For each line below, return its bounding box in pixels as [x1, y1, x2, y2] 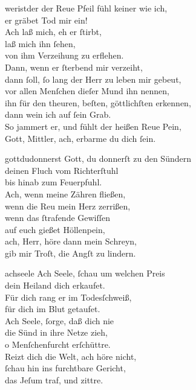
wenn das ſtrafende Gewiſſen [5, 211, 111, 224]
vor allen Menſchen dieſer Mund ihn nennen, [5, 85, 169, 97]
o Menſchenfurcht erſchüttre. [5, 338, 111, 351]
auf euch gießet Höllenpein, [5, 223, 105, 235]
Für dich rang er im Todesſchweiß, [5, 290, 132, 303]
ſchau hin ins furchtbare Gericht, [5, 362, 126, 374]
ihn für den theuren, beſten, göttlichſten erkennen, [5, 96, 191, 109]
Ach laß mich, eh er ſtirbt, [5, 25, 102, 38]
